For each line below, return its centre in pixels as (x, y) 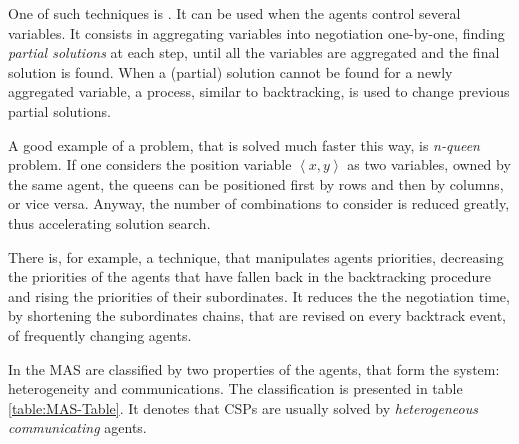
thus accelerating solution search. (109, 222)
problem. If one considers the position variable (150, 164)
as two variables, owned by (429, 164)
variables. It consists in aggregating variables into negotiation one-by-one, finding (256, 32)
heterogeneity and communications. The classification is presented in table (235, 388)
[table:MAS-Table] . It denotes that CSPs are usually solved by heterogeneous (243, 407)
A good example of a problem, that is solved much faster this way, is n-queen (244, 144)
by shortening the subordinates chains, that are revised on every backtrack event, (257, 315)
